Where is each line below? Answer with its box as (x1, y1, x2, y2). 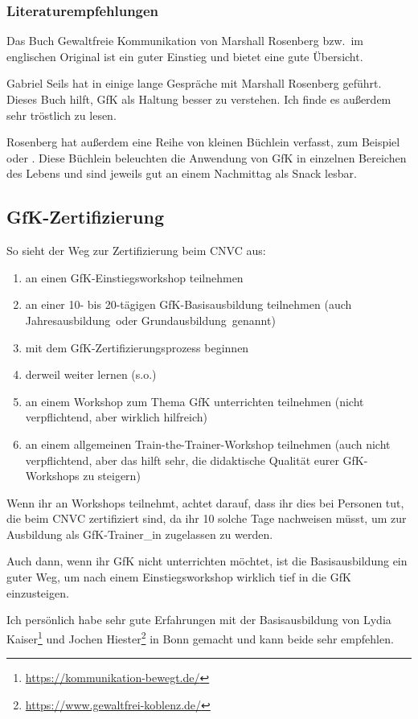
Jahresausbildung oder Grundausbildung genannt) (25, 311, 276, 328)
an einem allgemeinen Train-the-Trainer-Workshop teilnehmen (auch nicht (25, 435, 391, 452)
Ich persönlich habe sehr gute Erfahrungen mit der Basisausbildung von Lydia (6, 611, 391, 628)
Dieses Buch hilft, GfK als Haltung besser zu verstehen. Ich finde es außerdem (6, 91, 391, 107)
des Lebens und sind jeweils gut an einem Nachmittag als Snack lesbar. (6, 165, 357, 182)
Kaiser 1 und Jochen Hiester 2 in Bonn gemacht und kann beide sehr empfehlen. (6, 627, 394, 647)
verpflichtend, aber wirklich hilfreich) (25, 409, 207, 425)
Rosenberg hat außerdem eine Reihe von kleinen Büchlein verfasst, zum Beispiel (6, 134, 400, 150)
